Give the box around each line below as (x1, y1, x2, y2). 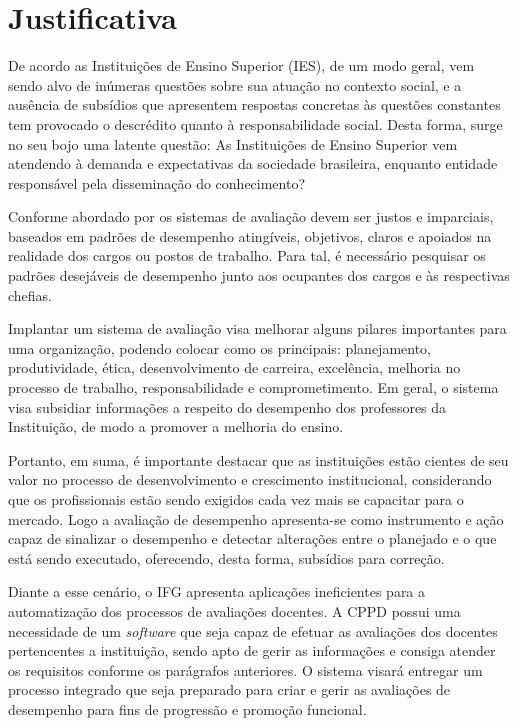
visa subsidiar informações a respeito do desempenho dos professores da (8, 396, 447, 417)
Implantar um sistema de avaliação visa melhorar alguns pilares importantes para (8, 318, 507, 339)
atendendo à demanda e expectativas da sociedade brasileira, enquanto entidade (8, 153, 498, 174)
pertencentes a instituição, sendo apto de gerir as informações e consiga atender (8, 640, 496, 661)
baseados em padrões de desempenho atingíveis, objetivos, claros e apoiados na (8, 225, 492, 246)
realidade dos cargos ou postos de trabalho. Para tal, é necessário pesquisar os (8, 245, 486, 266)
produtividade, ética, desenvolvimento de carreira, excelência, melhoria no (8, 357, 461, 378)
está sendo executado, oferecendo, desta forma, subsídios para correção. (8, 547, 445, 568)
